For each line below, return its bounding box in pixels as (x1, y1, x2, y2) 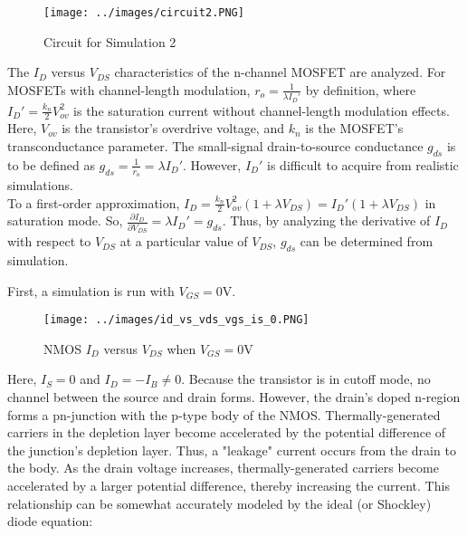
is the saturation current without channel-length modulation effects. (73, 100, 450, 120)
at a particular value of (119, 232, 248, 251)
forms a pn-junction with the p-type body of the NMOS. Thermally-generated (7, 405, 441, 424)
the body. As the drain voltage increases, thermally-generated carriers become (7, 458, 439, 477)
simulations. (7, 176, 73, 195)
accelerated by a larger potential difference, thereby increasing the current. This (7, 475, 450, 494)
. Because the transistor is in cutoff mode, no (181, 369, 431, 388)
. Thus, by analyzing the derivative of (222, 211, 431, 230)
